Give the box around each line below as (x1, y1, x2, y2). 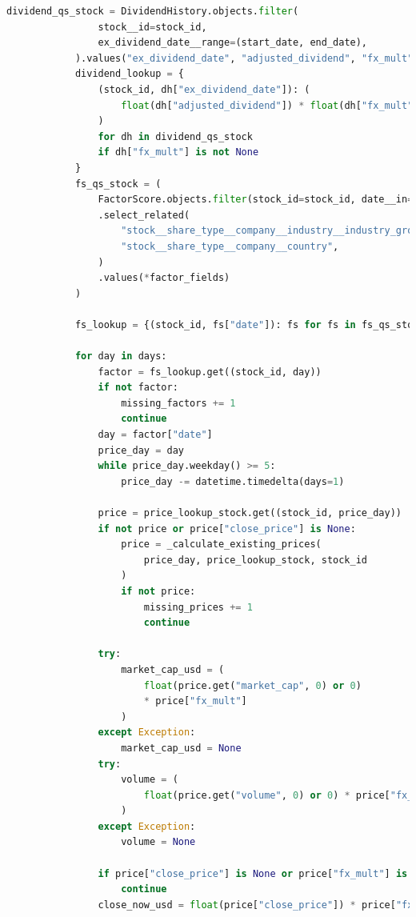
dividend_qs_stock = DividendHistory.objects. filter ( (6, 6, 299, 17)
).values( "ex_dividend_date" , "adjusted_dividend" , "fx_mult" (74, 52, 414, 64)
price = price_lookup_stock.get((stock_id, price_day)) (98, 507, 402, 519)
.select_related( (98, 209, 190, 221)
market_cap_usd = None (121, 742, 242, 754)
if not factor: (98, 382, 178, 394)
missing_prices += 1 (143, 601, 253, 613)
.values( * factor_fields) (98, 272, 230, 284)
